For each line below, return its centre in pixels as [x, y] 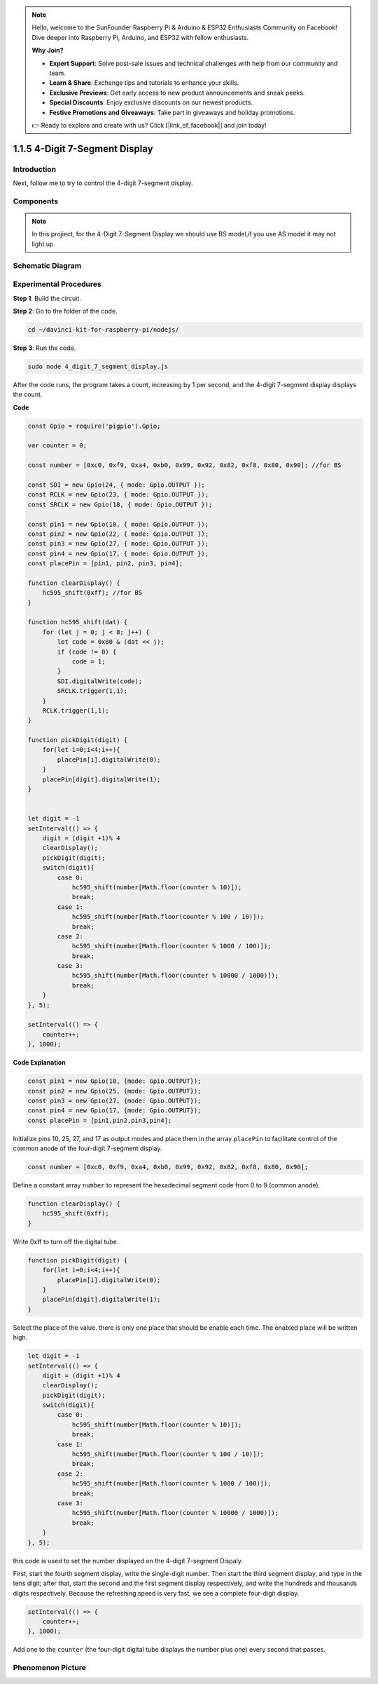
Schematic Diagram [47, 265]
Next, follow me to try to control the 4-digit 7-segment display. [103, 183]
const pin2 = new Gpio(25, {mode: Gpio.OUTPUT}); [114, 1091]
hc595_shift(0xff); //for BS [92, 593]
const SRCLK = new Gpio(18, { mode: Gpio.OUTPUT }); [120, 504]
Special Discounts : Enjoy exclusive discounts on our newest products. [151, 102]
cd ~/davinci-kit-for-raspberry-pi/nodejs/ [104, 329]
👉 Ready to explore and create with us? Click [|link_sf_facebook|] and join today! [149, 125]
